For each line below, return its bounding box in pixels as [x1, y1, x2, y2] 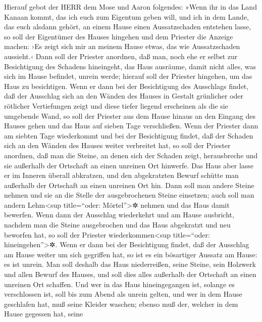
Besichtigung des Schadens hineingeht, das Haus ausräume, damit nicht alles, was [4, 61, 256, 71]
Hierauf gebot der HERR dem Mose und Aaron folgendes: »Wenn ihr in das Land [4, 2, 257, 12]
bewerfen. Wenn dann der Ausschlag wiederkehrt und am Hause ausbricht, [4, 209, 234, 220]
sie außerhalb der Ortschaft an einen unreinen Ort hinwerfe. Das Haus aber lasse [4, 160, 254, 170]
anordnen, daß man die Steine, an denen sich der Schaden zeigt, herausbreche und [4, 150, 258, 160]
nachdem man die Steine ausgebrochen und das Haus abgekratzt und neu [4, 219, 231, 230]
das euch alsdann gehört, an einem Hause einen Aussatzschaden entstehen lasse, [4, 21, 251, 32]
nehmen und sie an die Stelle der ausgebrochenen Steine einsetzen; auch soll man [4, 190, 254, 200]
